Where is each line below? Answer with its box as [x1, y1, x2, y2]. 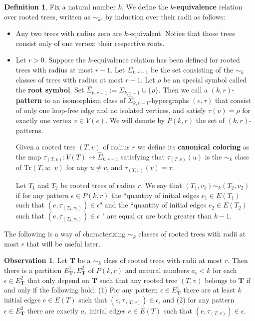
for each [213, 264, 237, 275]
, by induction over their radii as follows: [101, 11, 226, 21]
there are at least [183, 284, 236, 295]
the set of [196, 114, 225, 125]
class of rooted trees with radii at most [103, 255, 223, 265]
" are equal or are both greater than [102, 210, 212, 221]
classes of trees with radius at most [15, 74, 123, 85]
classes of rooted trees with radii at [138, 228, 246, 239]
